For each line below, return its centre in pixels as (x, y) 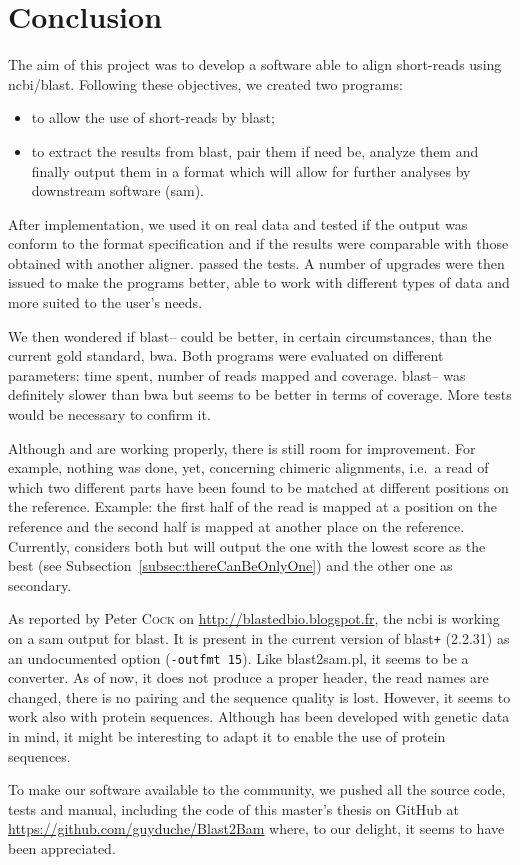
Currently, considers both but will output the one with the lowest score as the (247, 545)
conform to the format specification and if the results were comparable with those (258, 243)
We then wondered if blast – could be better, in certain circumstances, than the (250, 335)
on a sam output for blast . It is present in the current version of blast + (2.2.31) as (259, 637)
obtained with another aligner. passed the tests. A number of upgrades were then (256, 262)
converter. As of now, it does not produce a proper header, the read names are (248, 677)
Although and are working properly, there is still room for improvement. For (242, 447)
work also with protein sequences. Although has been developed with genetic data (259, 716)
